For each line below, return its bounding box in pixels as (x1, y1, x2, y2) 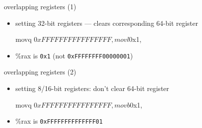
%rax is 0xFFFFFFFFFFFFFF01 (15, 116, 103, 126)
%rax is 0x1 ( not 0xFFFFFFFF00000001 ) (15, 50, 133, 60)
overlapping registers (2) (4, 67, 76, 77)
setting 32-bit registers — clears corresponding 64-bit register (15, 18, 199, 28)
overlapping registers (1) (4, 1, 76, 11)
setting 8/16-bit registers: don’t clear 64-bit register (15, 83, 169, 93)
